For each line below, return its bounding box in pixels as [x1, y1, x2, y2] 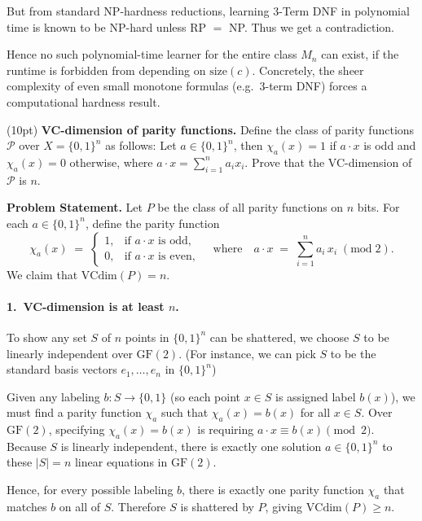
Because [7, 437, 46, 454]
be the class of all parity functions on [157, 199, 344, 216]
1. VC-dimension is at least [7, 297, 165, 314]
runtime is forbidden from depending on [7, 61, 206, 78]
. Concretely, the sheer [252, 61, 364, 78]
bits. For [357, 199, 400, 216]
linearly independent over [7, 344, 133, 361]
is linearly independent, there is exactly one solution [60, 437, 322, 454]
